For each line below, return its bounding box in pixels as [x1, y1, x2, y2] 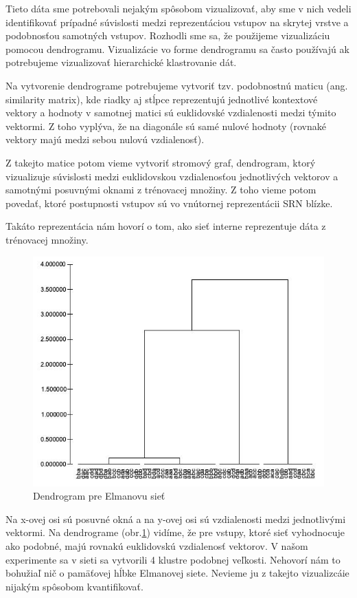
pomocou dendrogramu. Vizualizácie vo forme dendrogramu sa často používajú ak [5, 41, 349, 56]
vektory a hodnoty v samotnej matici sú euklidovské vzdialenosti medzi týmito [5, 105, 336, 120]
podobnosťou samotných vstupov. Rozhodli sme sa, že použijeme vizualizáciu [5, 28, 330, 43]
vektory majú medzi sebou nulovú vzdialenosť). [5, 132, 205, 147]
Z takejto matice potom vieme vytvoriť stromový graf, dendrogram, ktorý [5, 155, 316, 169]
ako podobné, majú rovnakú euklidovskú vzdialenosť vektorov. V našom [5, 539, 308, 553]
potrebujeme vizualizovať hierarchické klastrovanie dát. [5, 55, 237, 70]
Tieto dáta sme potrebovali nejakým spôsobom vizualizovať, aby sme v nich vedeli [5, 1, 352, 15]
